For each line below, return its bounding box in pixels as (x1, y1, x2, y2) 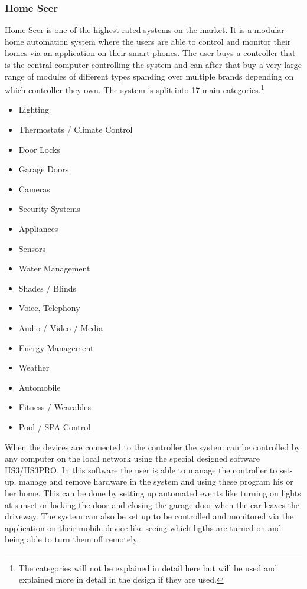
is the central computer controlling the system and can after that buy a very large (5, 58, 302, 70)
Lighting (18, 103, 49, 116)
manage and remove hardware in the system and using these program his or (19, 475, 293, 487)
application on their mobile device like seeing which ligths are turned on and (5, 521, 282, 534)
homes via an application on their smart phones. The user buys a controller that (5, 47, 296, 59)
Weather (18, 361, 50, 374)
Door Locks (18, 143, 60, 155)
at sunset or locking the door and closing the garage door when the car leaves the (5, 498, 300, 511)
